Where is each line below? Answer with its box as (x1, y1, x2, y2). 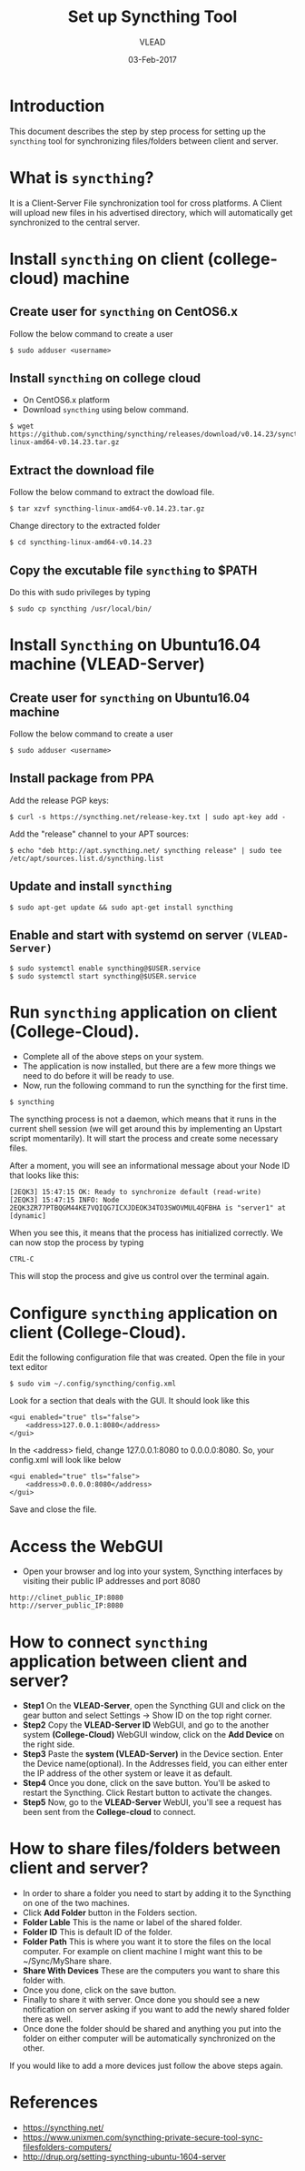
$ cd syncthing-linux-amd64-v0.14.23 (9, 538, 152, 547)
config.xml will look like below (9, 1455, 122, 1466)
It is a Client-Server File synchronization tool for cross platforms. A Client (9, 198, 283, 208)
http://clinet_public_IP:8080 (9, 1593, 124, 1603)
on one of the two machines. (22, 1898, 130, 1909)
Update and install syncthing (9, 878, 172, 894)
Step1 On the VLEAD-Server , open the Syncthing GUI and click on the (22, 1700, 286, 1711)
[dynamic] (9, 1212, 47, 1221)
